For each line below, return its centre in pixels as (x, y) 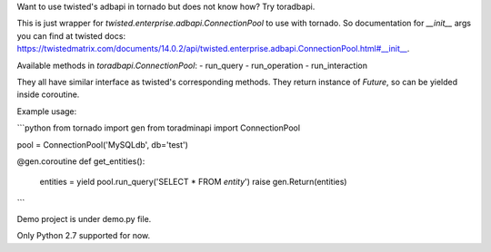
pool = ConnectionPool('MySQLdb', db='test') (102, 144)
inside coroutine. (48, 94)
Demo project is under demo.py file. (84, 219)
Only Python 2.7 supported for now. (84, 236)
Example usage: (47, 111)
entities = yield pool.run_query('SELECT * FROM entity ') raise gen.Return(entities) (193, 182)
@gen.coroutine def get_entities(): (81, 161)
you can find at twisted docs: (71, 35)
